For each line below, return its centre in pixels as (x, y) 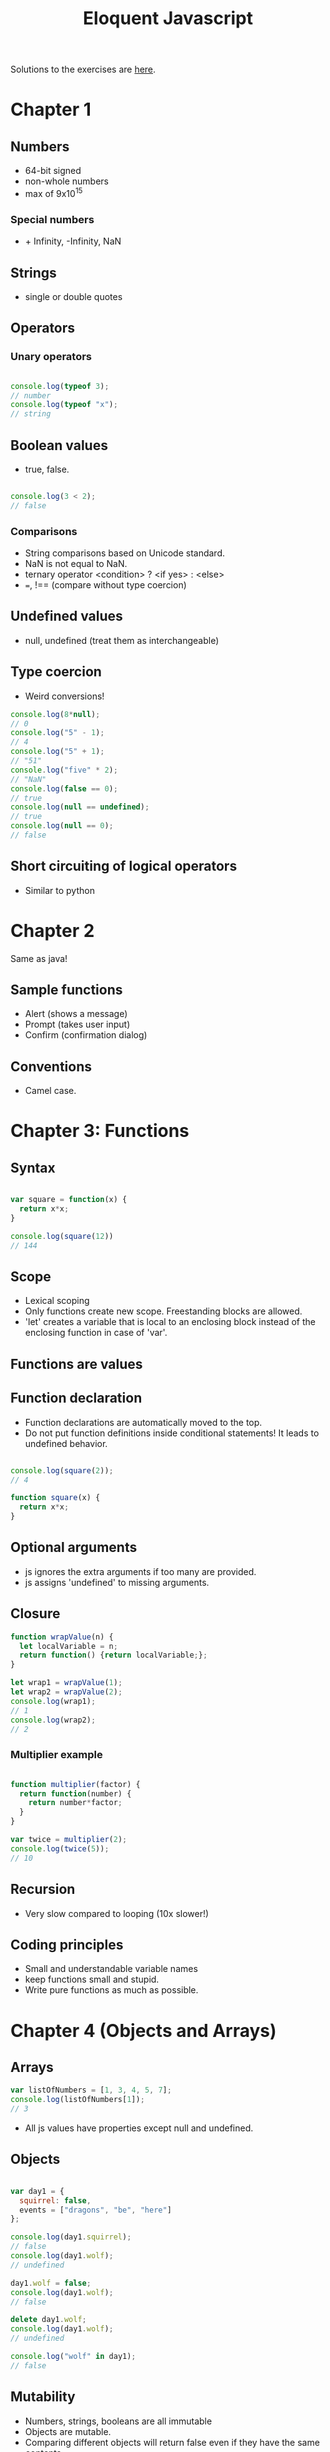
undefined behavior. (66, 1443)
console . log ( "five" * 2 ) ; (64, 770)
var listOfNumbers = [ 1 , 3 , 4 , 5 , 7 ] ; (91, 2090)
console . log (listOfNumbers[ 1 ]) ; (77, 2100)
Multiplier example (56, 1755)
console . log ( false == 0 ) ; (64, 788)
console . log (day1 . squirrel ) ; (71, 2237)
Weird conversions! (64, 696)
